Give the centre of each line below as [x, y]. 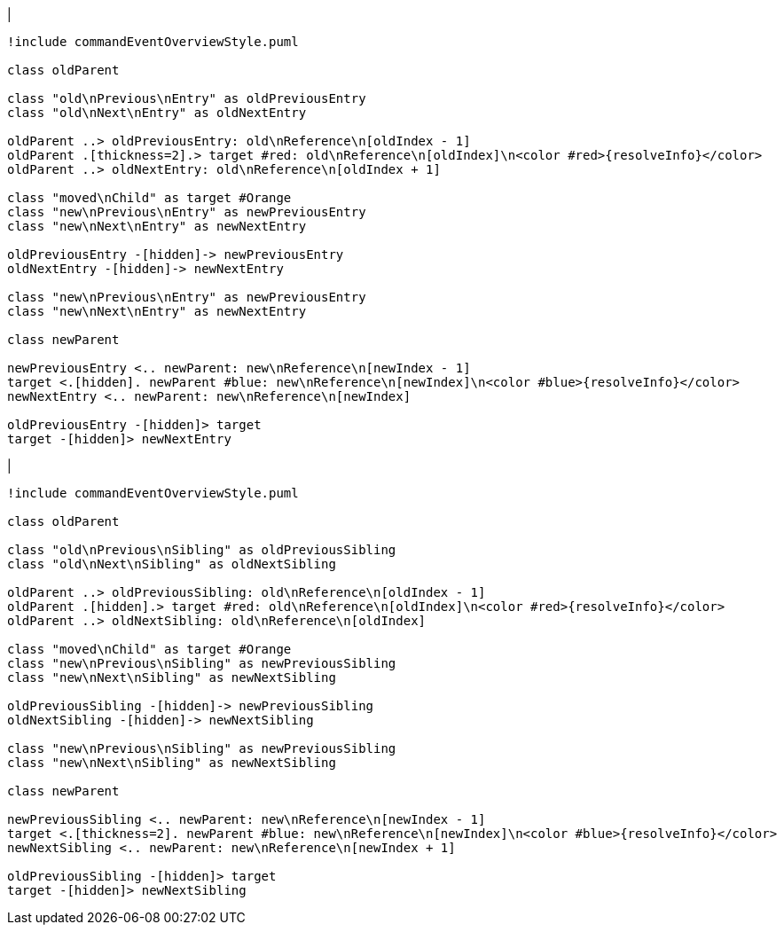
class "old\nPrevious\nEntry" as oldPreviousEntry [187, 98]
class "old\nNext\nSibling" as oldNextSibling [172, 564]
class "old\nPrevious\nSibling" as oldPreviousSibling [202, 550]
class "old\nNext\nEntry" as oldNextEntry [157, 113]
